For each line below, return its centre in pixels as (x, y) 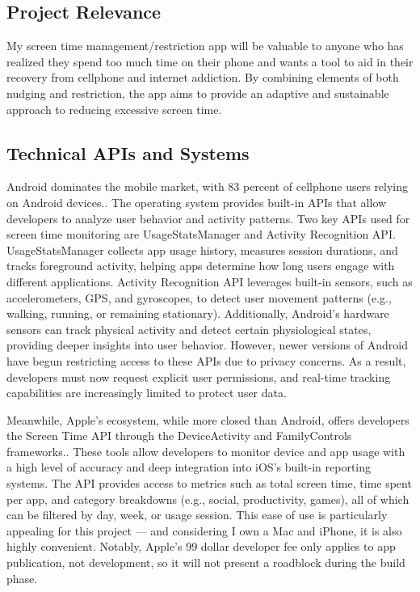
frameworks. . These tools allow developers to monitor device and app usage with (206, 451)
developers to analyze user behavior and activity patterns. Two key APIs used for (208, 218)
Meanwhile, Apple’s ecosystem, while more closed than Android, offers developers (208, 419)
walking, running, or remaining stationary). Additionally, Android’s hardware (198, 313)
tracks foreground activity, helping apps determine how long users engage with (201, 266)
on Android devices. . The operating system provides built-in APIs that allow (197, 202)
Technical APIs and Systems (128, 152)
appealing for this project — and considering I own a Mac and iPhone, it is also (204, 530)
